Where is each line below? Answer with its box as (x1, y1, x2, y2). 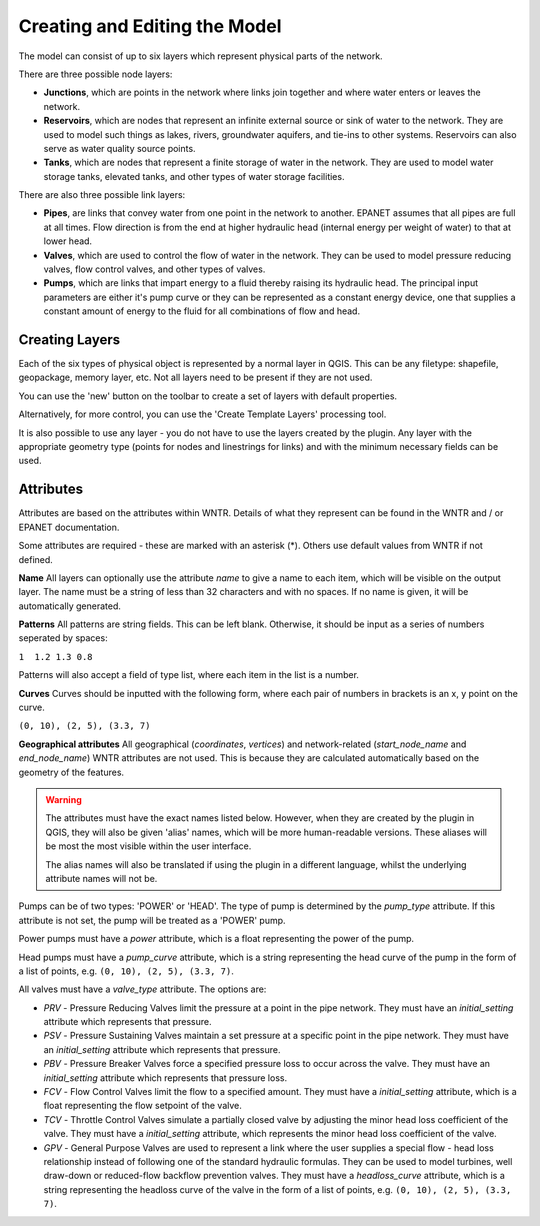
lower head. (43, 235, 93, 247)
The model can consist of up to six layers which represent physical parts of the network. (18, 50, 384, 62)
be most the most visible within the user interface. (45, 840, 252, 852)
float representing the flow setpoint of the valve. (43, 1100, 242, 1112)
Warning (45, 793, 82, 805)
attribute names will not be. (45, 872, 158, 884)
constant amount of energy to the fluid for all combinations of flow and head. (43, 305, 360, 317)
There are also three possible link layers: (18, 189, 186, 201)
